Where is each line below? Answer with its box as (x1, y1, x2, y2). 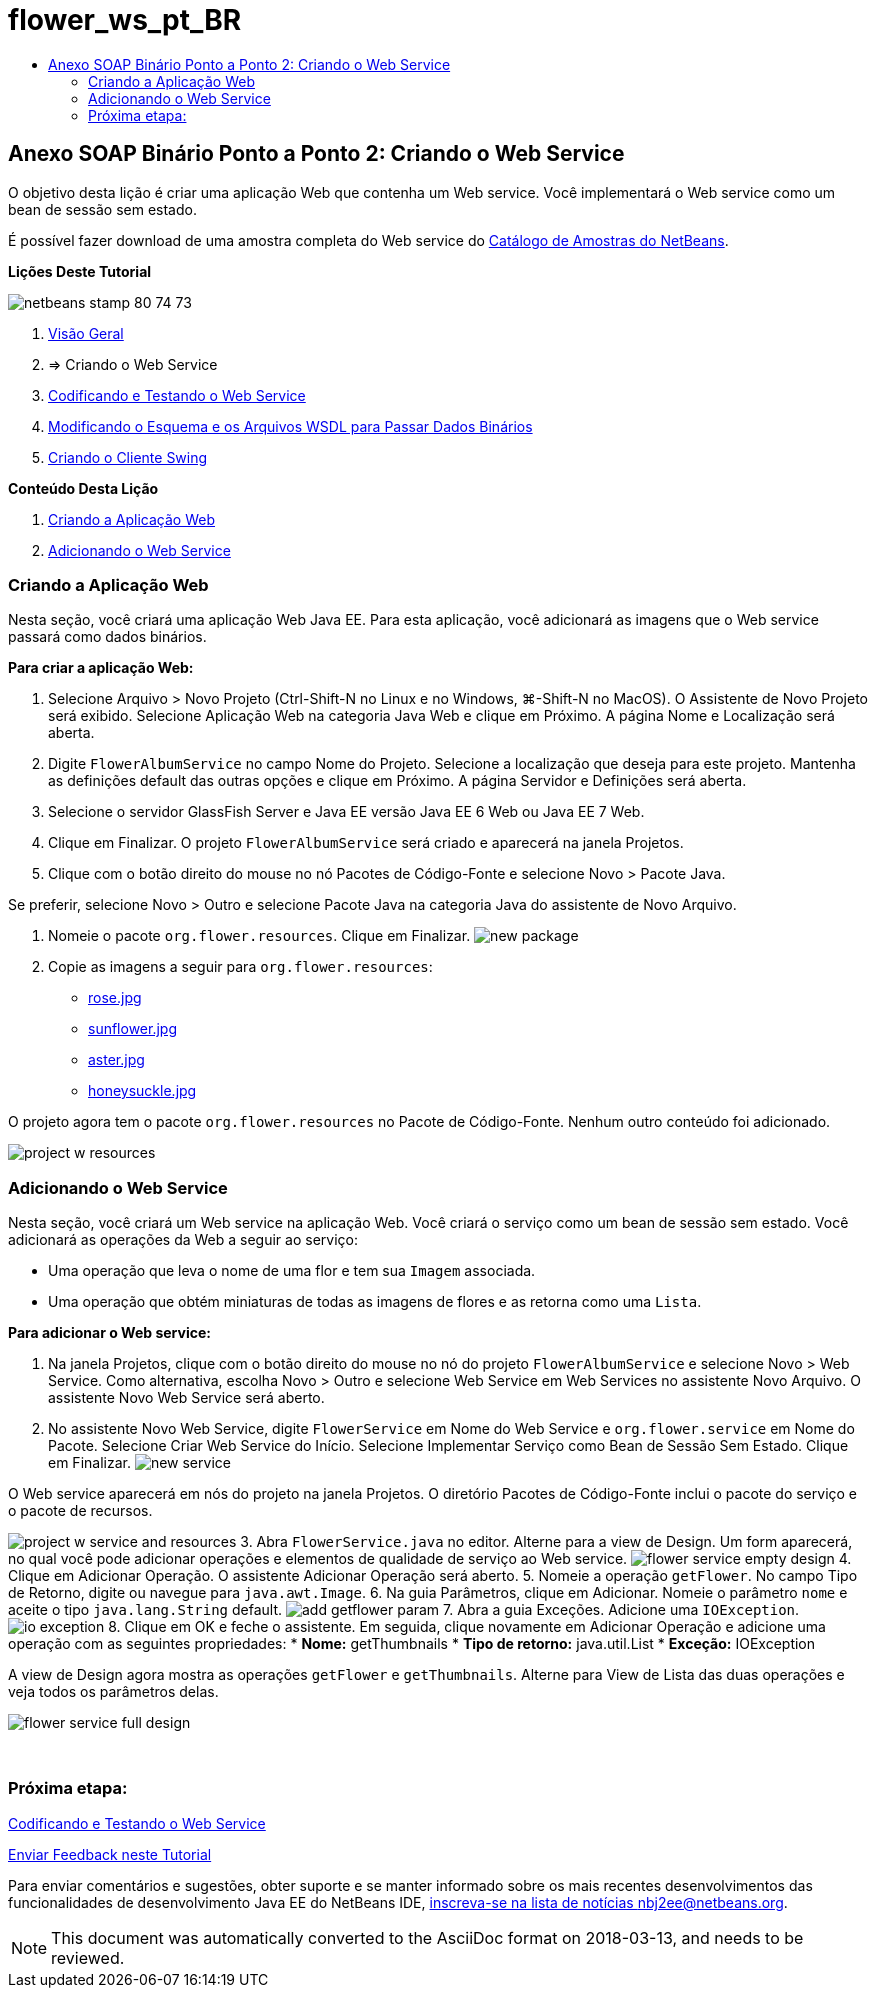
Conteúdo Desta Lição (8, 479, 159, 497)
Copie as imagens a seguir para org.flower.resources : (48, 958, 433, 976)
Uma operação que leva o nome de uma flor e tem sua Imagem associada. (48, 1262, 536, 1280)
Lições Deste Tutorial (8, 262, 152, 280)
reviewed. (51, 1947, 125, 1968)
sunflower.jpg (88, 1020, 177, 1038)
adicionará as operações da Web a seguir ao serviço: (8, 1231, 358, 1249)
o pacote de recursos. (8, 1502, 153, 1520)
